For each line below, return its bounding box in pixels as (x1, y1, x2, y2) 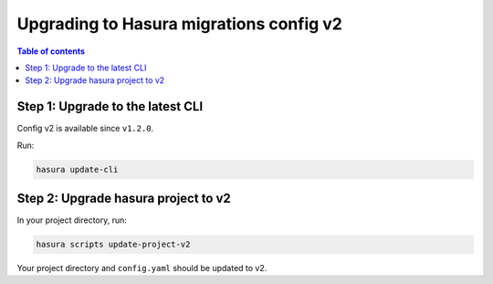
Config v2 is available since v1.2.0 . (16, 123, 154, 134)
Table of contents (16, 46, 86, 57)
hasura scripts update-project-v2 (36, 239, 191, 250)
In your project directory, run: (16, 215, 128, 226)
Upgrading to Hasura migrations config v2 (16, 14, 342, 34)
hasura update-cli (36, 164, 119, 174)
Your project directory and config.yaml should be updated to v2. (16, 263, 267, 274)
